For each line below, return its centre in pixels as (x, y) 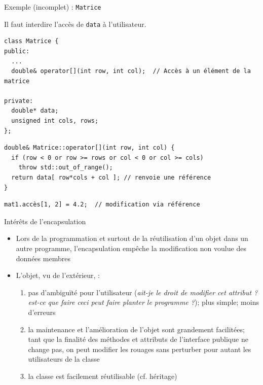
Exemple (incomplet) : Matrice (53, 7)
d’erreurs (42, 312)
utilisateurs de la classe (64, 359)
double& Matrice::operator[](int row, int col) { (89, 148)
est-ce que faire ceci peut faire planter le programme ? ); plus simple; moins (143, 302)
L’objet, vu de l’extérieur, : (58, 275)
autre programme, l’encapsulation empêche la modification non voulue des (131, 248)
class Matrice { (31, 41)
